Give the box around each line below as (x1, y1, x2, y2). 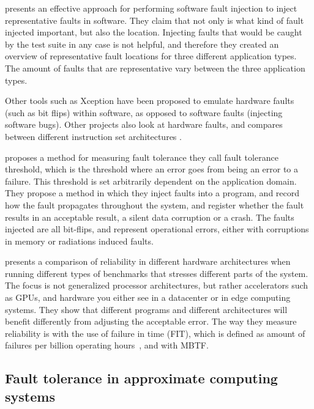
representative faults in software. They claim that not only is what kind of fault (5, 13, 304, 26)
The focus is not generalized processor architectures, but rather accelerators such (5, 279, 308, 292)
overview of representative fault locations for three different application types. (5, 50, 297, 62)
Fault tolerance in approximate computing (5, 369, 278, 388)
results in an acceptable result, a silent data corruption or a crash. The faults (5, 210, 294, 223)
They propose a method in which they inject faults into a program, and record (5, 186, 300, 199)
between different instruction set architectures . (5, 130, 182, 142)
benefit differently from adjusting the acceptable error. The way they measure (5, 315, 297, 328)
